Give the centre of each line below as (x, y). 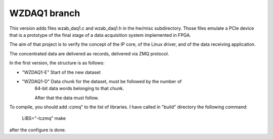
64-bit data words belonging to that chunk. (79, 89)
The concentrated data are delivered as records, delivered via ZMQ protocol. (89, 53)
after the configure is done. (38, 130)
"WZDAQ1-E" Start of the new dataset (61, 72)
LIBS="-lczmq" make (44, 118)
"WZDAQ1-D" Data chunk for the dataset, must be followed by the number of (102, 81)
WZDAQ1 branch (45, 13)
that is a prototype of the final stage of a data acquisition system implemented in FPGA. (100, 35)
